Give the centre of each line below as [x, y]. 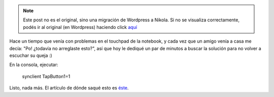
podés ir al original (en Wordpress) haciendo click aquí [80, 27]
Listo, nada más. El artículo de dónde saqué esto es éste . [69, 88]
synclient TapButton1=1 [46, 76]
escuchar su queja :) [31, 55]
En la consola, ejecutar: [34, 65]
